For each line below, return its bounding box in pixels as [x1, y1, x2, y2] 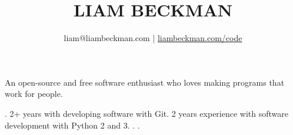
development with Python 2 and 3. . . [5, 119, 140, 131]
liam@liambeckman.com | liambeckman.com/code [64, 32, 242, 44]
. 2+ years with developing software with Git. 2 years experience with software [5, 107, 289, 119]
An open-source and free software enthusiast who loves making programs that [5, 76, 285, 88]
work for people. [5, 87, 63, 100]
